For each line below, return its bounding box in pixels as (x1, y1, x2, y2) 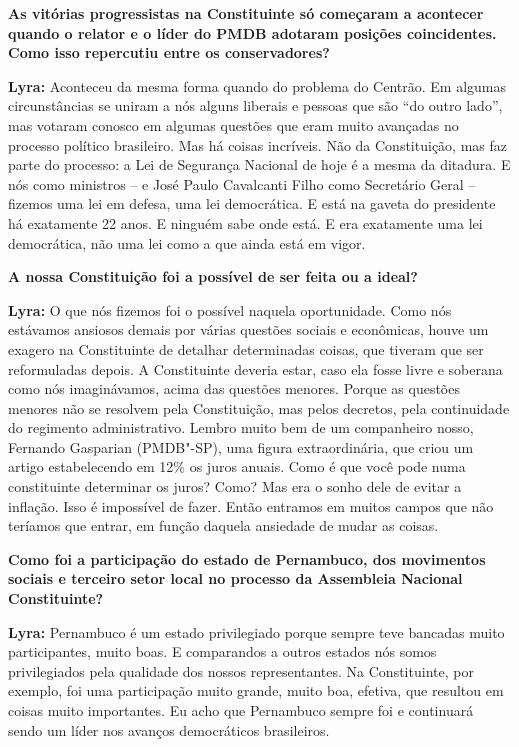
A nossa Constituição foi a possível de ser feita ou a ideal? (8, 266, 418, 287)
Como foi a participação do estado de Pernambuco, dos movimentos (8, 548, 486, 569)
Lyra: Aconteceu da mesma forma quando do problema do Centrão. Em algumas (8, 75, 507, 96)
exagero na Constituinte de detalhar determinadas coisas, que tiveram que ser (8, 338, 484, 359)
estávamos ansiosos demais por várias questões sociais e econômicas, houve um (8, 319, 489, 340)
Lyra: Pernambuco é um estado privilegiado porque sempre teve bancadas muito (8, 621, 505, 642)
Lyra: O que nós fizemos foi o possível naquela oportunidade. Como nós (8, 299, 452, 320)
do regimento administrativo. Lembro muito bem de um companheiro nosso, (8, 417, 474, 438)
